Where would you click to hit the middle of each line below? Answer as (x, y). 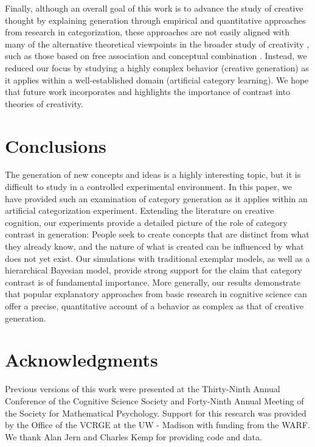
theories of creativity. (44, 103)
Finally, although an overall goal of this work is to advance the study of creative (154, 8)
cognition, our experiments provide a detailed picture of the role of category (146, 222)
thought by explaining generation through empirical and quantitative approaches (155, 20)
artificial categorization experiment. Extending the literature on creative (140, 210)
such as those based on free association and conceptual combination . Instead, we (156, 56)
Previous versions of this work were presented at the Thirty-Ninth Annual (143, 389)
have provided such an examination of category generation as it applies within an (156, 198)
